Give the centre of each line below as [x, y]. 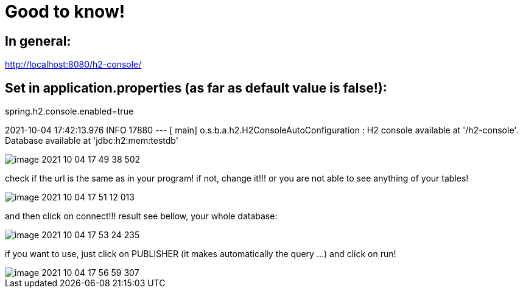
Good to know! [65, 12]
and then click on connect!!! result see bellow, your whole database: [141, 216]
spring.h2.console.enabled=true [69, 111]
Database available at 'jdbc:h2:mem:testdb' [92, 141]
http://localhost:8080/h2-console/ [73, 65]
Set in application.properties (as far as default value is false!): [196, 88]
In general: [38, 41]
